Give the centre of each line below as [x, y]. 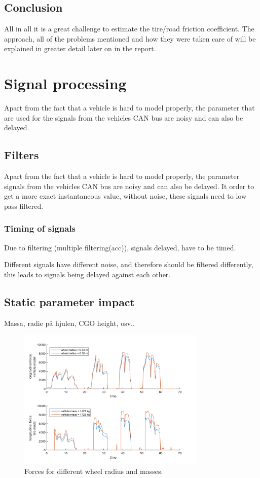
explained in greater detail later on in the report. [80, 48]
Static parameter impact [69, 301]
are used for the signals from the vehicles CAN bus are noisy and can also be [124, 117]
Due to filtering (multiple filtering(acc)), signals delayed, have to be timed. [120, 247]
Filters [22, 155]
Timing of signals [40, 228]
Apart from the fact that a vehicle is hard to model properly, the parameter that [129, 108]
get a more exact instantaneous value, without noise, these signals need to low [125, 196]
